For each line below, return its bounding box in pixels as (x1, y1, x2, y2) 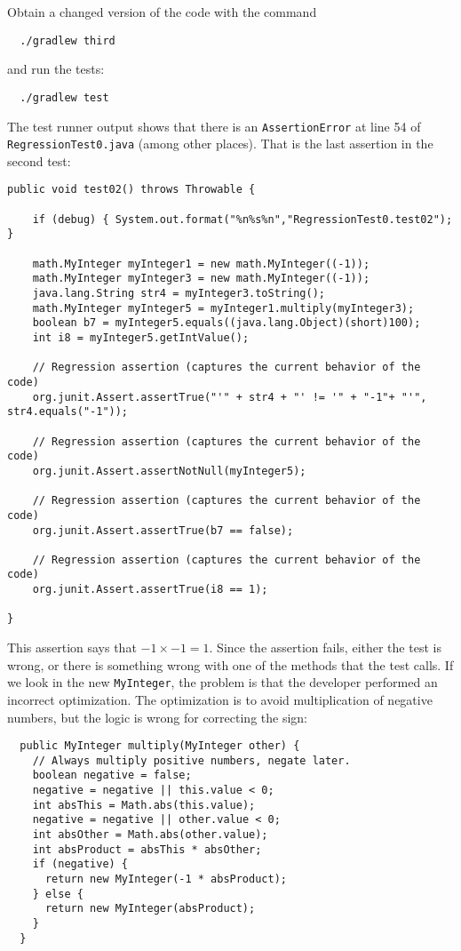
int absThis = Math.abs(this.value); (32, 798, 256, 811)
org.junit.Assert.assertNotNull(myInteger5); (32, 464, 306, 477)
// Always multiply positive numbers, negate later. (32, 754, 351, 767)
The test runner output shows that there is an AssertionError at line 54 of (7, 116, 421, 135)
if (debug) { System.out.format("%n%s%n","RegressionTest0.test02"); (32, 212, 453, 226)
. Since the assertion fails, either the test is (209, 638, 441, 657)
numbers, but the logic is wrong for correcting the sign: (7, 707, 307, 726)
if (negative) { (32, 858, 129, 871)
